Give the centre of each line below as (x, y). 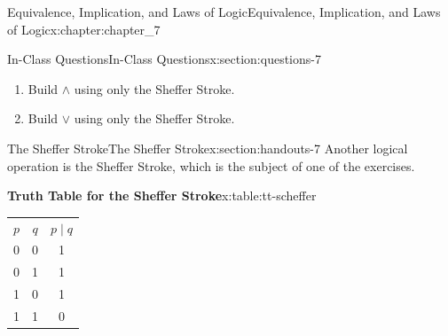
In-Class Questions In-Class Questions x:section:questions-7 (164, 59)
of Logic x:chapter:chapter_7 (84, 29)
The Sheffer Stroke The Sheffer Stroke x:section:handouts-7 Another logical (208, 148)
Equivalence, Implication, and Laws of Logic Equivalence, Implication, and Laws (224, 12)
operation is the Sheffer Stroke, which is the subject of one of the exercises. (211, 165)
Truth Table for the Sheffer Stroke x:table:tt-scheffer (162, 195)
